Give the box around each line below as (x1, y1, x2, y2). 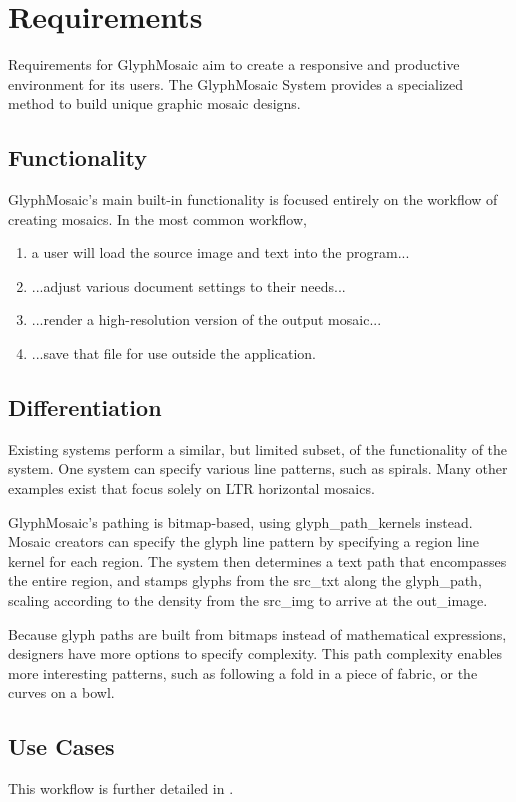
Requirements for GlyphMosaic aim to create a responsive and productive (8, 54, 460, 75)
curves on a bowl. (8, 682, 115, 703)
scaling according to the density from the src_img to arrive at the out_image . (8, 590, 488, 611)
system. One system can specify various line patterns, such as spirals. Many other (8, 458, 508, 479)
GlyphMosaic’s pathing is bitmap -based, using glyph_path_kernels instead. (8, 511, 473, 532)
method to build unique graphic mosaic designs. (8, 93, 301, 114)
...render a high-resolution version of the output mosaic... (31, 309, 382, 330)
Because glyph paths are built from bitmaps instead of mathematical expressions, (8, 623, 507, 644)
